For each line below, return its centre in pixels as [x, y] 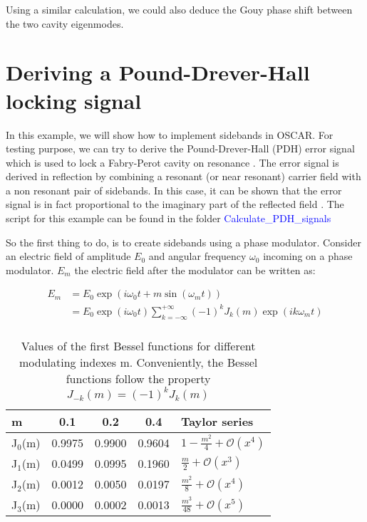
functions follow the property [138, 378]
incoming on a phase [308, 256]
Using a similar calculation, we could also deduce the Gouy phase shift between [179, 9]
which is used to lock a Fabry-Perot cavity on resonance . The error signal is [172, 162]
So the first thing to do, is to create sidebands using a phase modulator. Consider [183, 242]
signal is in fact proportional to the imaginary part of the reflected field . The [175, 204]
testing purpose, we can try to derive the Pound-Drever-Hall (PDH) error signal [180, 148]
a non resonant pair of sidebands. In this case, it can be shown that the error [174, 190]
